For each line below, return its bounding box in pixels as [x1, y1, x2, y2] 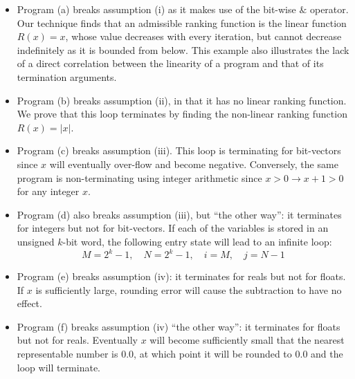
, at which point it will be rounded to [134, 346, 292, 360]
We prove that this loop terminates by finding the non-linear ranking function [17, 107, 347, 121]
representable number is [17, 346, 118, 360]
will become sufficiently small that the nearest [149, 333, 345, 347]
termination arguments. [17, 69, 117, 84]
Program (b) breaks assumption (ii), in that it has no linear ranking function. [17, 93, 347, 107]
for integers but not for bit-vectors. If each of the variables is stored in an [17, 221, 329, 235]
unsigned [17, 234, 55, 248]
